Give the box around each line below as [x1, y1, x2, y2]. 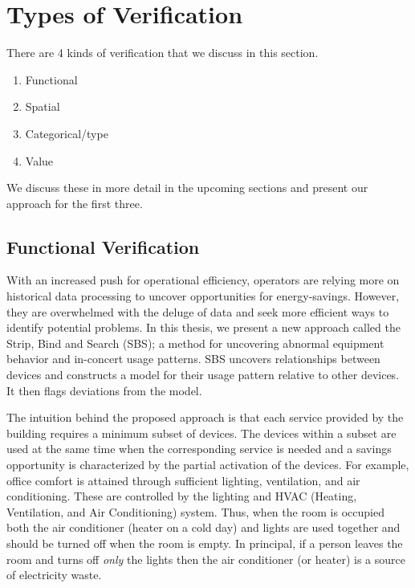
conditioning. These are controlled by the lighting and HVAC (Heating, [6, 488, 357, 504]
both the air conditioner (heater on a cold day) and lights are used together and [6, 519, 401, 536]
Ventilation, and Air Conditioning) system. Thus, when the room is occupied [6, 503, 384, 520]
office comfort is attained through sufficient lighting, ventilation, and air [6, 472, 360, 488]
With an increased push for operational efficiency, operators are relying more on [6, 272, 400, 288]
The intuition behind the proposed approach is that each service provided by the [6, 409, 404, 426]
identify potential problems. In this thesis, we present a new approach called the [6, 319, 401, 336]
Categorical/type [25, 125, 108, 141]
